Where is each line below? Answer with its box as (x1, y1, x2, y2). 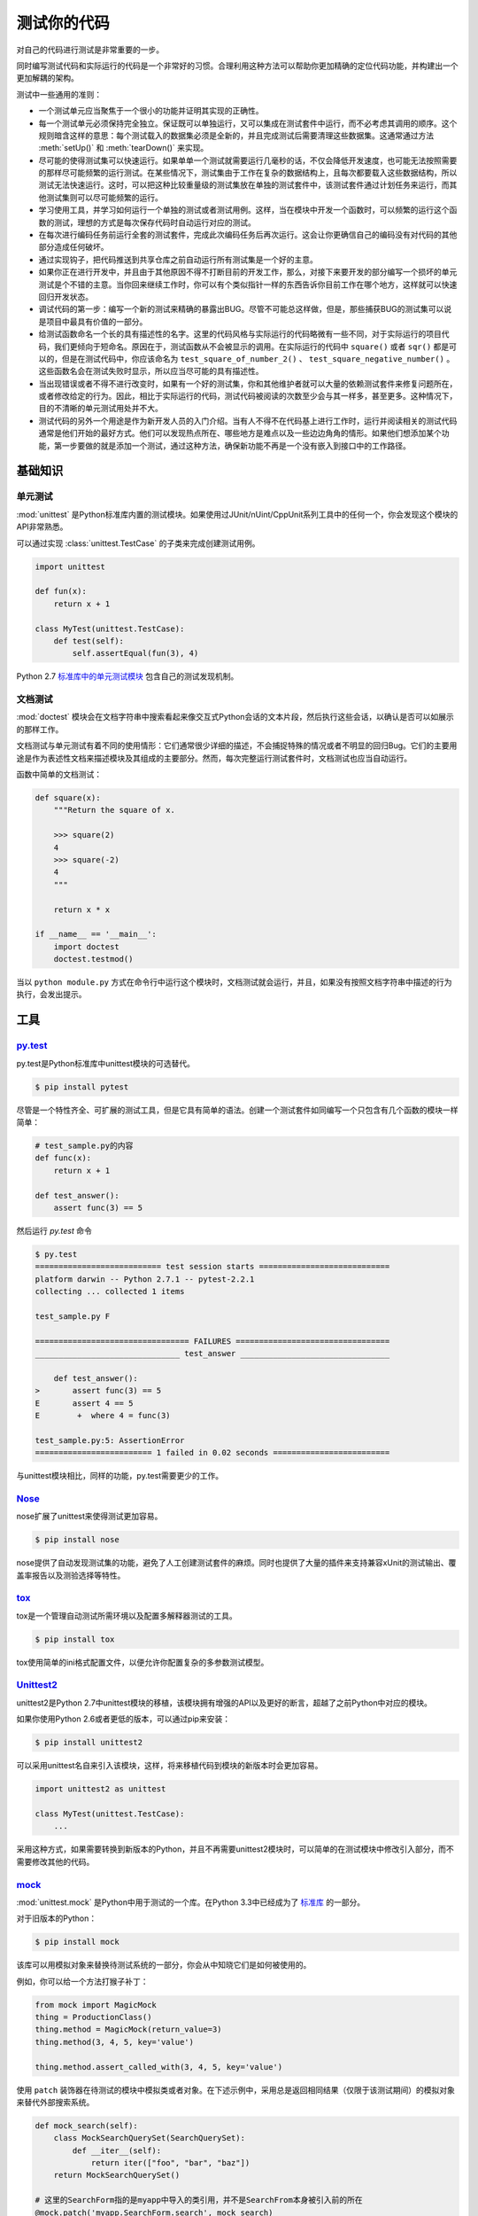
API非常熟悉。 (16, 521, 68, 532)
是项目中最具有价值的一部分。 (38, 316, 148, 327)
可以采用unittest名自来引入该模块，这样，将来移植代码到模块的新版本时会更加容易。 (16, 1760, 323, 1771)
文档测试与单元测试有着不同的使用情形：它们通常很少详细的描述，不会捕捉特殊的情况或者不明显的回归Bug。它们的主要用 (16, 740, 458, 751)
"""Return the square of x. (53, 805, 176, 815)
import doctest (53, 941, 119, 952)
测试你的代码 (16, 13, 111, 33)
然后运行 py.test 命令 (16, 1225, 92, 1236)
